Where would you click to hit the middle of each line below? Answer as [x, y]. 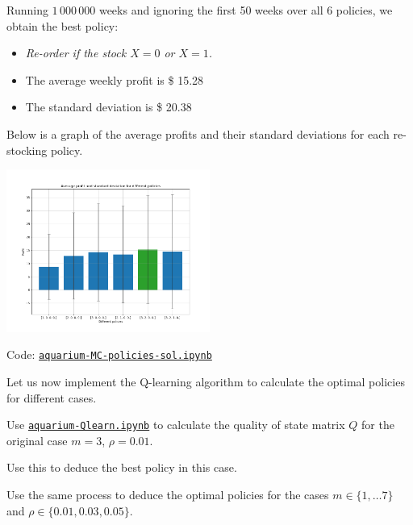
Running [27, 10]
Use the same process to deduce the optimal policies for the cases [168, 495]
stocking [27, 150]
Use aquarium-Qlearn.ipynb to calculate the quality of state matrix [176, 425]
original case [37, 440]
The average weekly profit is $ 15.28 [115, 79]
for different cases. [52, 397]
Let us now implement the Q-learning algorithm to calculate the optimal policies [206, 381]
